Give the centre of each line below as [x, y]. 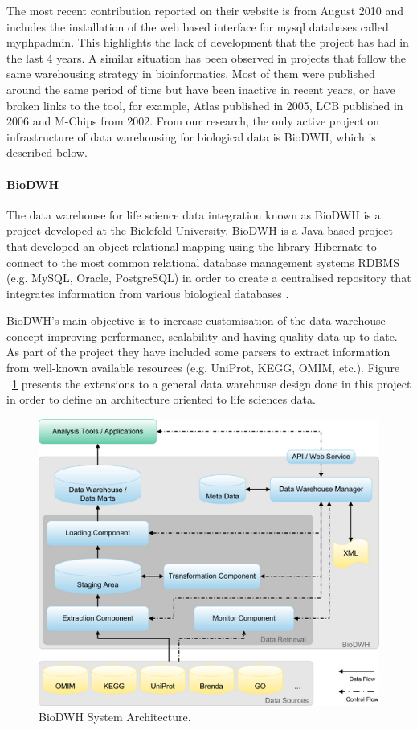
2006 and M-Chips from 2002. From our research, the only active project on [193, 121]
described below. [47, 152]
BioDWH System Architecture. [115, 717]
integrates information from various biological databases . [148, 293]
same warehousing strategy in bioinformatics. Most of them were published [191, 74]
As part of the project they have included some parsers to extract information [198, 352]
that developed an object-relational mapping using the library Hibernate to [192, 246]
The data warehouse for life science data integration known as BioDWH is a [194, 214]
